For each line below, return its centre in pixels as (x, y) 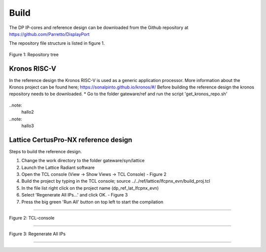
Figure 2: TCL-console (32, 218)
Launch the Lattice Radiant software (58, 168)
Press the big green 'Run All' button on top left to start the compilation (92, 202)
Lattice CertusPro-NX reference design (71, 140)
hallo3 (28, 126)
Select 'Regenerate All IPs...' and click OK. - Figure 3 (75, 195)
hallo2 (28, 112)
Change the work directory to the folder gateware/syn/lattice (83, 161)
